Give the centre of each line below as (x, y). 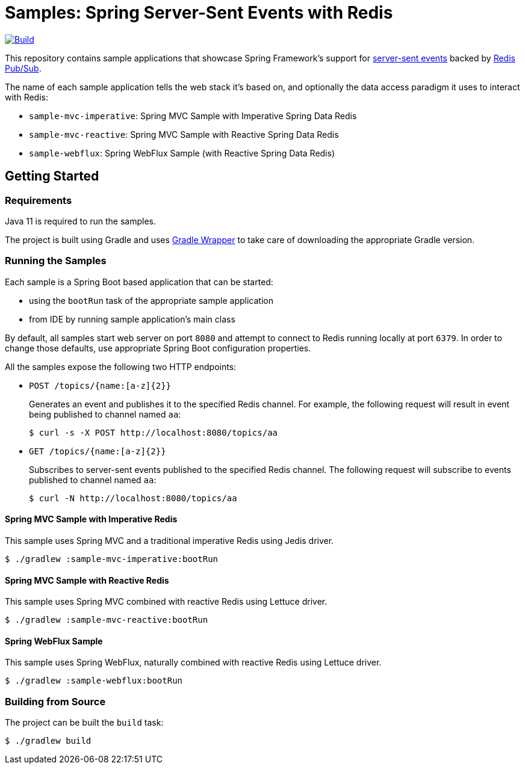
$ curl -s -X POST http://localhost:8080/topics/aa (154, 432)
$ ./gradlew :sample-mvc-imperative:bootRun (112, 559)
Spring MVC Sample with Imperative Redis (91, 519)
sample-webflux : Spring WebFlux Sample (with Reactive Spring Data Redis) (182, 153)
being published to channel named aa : (105, 414)
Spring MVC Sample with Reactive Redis (87, 580)
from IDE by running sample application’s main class (132, 319)
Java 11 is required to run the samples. (80, 221)
